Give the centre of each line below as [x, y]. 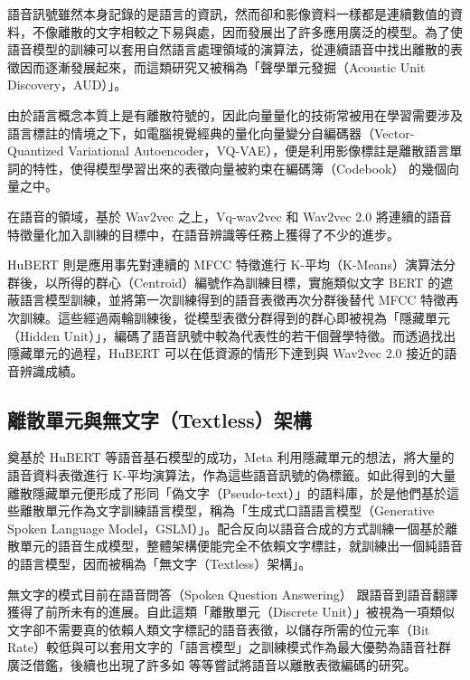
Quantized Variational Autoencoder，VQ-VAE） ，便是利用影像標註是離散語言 [229, 151]
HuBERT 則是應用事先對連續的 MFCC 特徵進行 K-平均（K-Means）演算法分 [231, 264]
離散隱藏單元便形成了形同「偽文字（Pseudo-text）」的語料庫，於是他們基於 [227, 492]
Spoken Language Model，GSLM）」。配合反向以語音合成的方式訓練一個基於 [226, 528]
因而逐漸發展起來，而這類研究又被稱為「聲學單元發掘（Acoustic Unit [222, 66]
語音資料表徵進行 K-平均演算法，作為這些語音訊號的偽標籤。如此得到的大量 [232, 475]
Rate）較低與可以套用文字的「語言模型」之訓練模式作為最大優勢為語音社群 [229, 647]
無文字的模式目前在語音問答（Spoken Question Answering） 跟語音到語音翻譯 [233, 594]
